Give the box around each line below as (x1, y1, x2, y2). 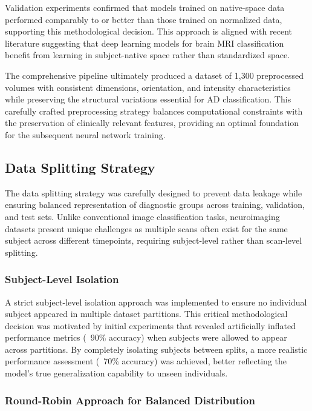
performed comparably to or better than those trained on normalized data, (5, 13, 282, 25)
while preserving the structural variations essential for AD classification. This (5, 93, 291, 105)
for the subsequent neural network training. (5, 128, 166, 141)
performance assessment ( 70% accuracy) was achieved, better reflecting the (5, 355, 287, 367)
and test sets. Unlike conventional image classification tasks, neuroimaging (5, 210, 280, 222)
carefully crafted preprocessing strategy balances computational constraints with (5, 104, 303, 117)
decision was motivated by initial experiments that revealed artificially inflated (5, 319, 296, 332)
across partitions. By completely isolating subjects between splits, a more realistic (5, 343, 308, 355)
